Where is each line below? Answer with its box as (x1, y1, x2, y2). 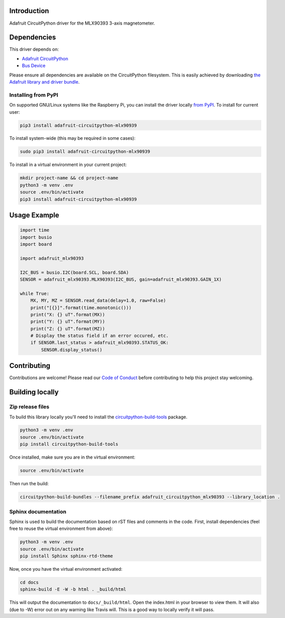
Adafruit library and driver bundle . (9, 78, 80, 85)
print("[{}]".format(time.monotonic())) (30, 305, 132, 310)
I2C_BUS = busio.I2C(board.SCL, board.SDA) (20, 270, 129, 275)
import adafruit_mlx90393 (20, 255, 84, 261)
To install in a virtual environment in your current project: (9, 161, 127, 168)
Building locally (9, 388, 59, 397)
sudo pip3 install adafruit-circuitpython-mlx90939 (20, 149, 151, 154)
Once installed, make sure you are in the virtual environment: (9, 454, 135, 460)
